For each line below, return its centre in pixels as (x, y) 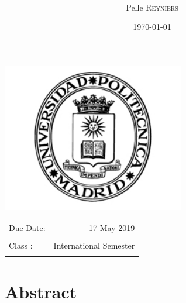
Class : (21, 245)
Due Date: (27, 227)
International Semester (94, 245)
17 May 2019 (112, 227)
